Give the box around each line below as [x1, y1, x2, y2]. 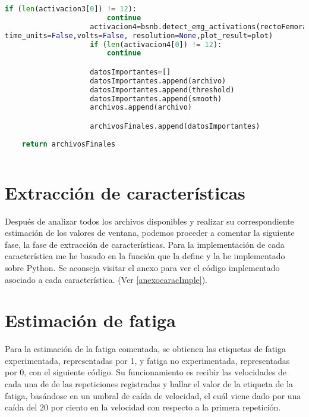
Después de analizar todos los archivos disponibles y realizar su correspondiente [5, 214, 294, 227]
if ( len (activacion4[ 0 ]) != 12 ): [90, 40, 222, 49]
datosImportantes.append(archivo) [90, 76, 226, 85]
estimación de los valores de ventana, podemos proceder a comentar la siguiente [5, 226, 295, 239]
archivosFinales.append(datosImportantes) [90, 122, 260, 130]
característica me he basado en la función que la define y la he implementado [5, 250, 285, 262]
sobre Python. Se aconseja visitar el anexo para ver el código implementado [5, 261, 280, 273]
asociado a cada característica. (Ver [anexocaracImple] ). [5, 273, 207, 285]
